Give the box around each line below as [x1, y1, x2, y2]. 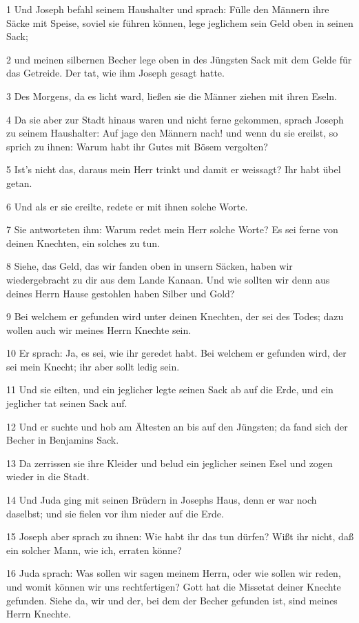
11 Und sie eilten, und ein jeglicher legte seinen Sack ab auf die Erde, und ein [6, 382, 334, 397]
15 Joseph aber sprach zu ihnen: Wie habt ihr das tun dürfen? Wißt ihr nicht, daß [6, 529, 353, 544]
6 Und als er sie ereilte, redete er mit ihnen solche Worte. [6, 199, 248, 213]
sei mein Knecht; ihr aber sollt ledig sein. [6, 359, 180, 373]
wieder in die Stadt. [6, 469, 90, 484]
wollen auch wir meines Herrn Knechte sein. [6, 322, 192, 337]
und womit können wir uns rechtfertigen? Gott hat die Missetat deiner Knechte [6, 580, 341, 593]
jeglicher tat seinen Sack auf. [6, 396, 127, 411]
